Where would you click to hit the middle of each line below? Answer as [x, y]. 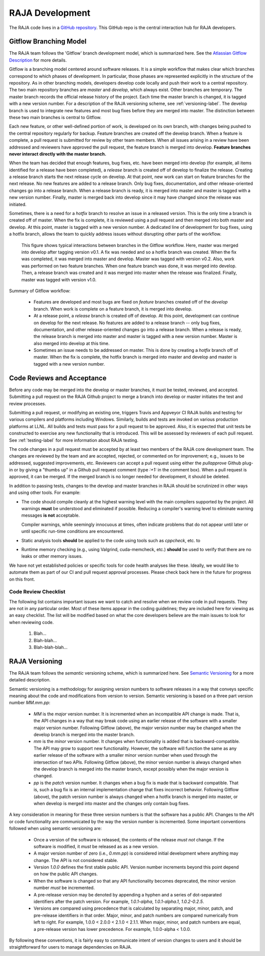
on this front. [22, 579]
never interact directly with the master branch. [58, 154]
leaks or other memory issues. [52, 556]
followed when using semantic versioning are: [55, 829]
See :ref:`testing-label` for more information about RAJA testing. [74, 440]
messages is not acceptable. [51, 515]
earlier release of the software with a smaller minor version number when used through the [126, 755]
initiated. [18, 204]
